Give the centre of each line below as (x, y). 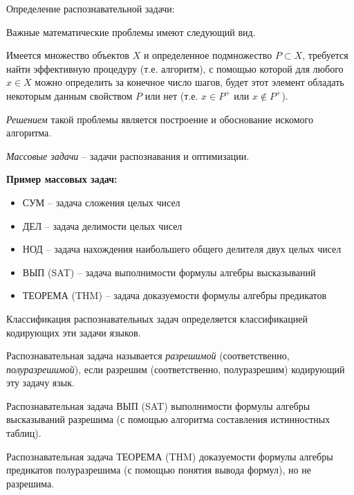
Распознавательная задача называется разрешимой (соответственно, (148, 355)
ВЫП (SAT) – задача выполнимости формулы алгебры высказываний (169, 272)
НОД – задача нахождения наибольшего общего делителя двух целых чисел (182, 249)
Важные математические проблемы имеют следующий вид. (131, 31)
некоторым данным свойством (69, 95)
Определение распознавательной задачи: (91, 8)
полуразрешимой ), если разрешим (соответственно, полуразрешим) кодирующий (176, 369)
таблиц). (24, 433)
